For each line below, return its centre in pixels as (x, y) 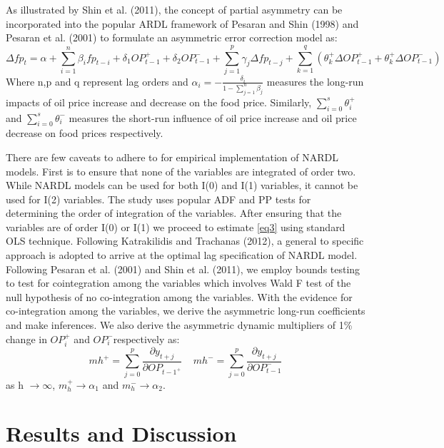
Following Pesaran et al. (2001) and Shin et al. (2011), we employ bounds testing (183, 269)
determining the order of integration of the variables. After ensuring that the (174, 213)
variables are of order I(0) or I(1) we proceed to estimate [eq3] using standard (176, 226)
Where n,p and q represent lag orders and (97, 81)
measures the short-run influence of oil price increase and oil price (213, 117)
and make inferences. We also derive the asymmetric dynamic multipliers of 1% (179, 325)
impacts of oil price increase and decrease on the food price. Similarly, (159, 102)
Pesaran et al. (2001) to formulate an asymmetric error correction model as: (172, 37)
